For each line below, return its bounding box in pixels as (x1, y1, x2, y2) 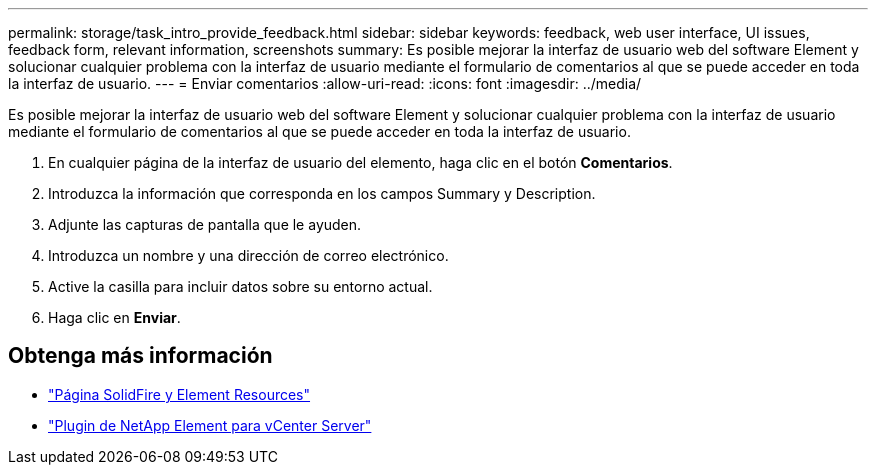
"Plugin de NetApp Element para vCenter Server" (48, 416, 372, 434)
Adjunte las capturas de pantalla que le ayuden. (48, 216, 362, 233)
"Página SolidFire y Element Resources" (48, 385, 311, 403)
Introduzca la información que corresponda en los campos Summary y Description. (48, 185, 596, 202)
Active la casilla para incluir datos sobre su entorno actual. (48, 278, 433, 295)
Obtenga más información (8, 343, 273, 369)
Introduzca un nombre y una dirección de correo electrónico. (48, 247, 449, 264)
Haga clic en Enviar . (48, 309, 181, 326)
